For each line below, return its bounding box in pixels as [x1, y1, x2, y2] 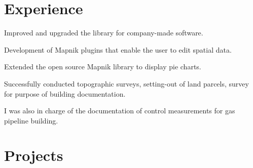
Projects [4, 145, 63, 165]
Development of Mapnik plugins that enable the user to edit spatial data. [4, 44, 232, 55]
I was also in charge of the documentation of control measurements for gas [4, 105, 235, 116]
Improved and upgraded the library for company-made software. [4, 27, 203, 38]
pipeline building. [4, 115, 58, 125]
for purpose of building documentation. [4, 88, 126, 99]
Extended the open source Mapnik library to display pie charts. [4, 61, 201, 72]
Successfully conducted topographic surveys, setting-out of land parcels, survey [4, 78, 249, 89]
